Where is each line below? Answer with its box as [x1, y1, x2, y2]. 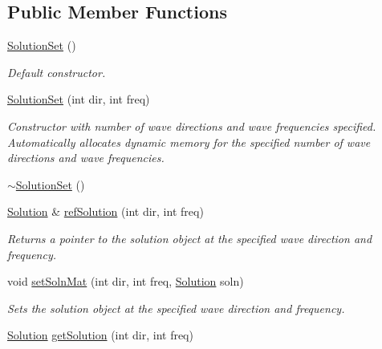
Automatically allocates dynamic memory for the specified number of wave [7, 133, 371, 150]
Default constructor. [7, 63, 106, 80]
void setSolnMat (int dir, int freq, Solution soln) [7, 273, 244, 290]
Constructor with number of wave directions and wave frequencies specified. [7, 117, 376, 134]
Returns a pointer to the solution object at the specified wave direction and [7, 229, 372, 246]
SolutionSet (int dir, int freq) [7, 91, 150, 108]
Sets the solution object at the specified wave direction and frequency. [7, 299, 345, 316]
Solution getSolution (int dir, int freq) [7, 327, 193, 343]
